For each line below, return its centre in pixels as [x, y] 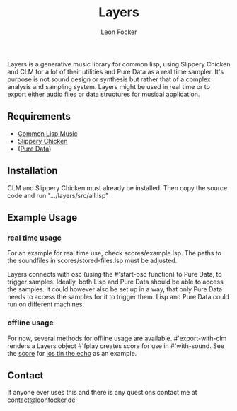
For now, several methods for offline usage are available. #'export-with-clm [117, 338]
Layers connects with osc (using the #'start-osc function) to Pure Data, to [115, 274]
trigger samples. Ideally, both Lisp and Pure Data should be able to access [116, 282]
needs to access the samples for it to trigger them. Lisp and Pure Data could [118, 297]
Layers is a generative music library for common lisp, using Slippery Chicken [119, 64]
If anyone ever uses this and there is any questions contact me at [102, 393]
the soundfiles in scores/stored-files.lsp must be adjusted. [92, 261]
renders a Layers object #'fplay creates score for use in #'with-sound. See [116, 346]
